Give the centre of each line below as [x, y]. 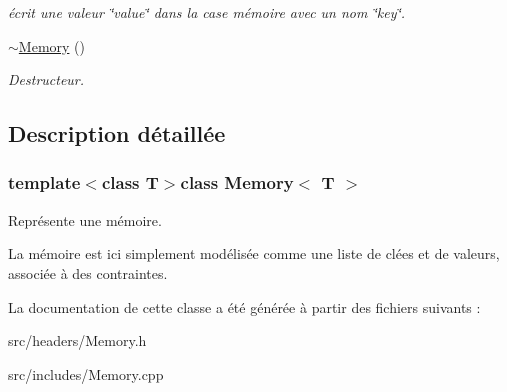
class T [130, 182]
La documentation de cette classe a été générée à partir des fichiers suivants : [244, 306]
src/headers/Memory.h [77, 340]
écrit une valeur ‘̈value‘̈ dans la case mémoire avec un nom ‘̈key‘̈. [207, 12]
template [44, 182]
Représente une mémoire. [85, 219]
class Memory [237, 182]
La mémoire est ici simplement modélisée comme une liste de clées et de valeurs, [254, 253]
